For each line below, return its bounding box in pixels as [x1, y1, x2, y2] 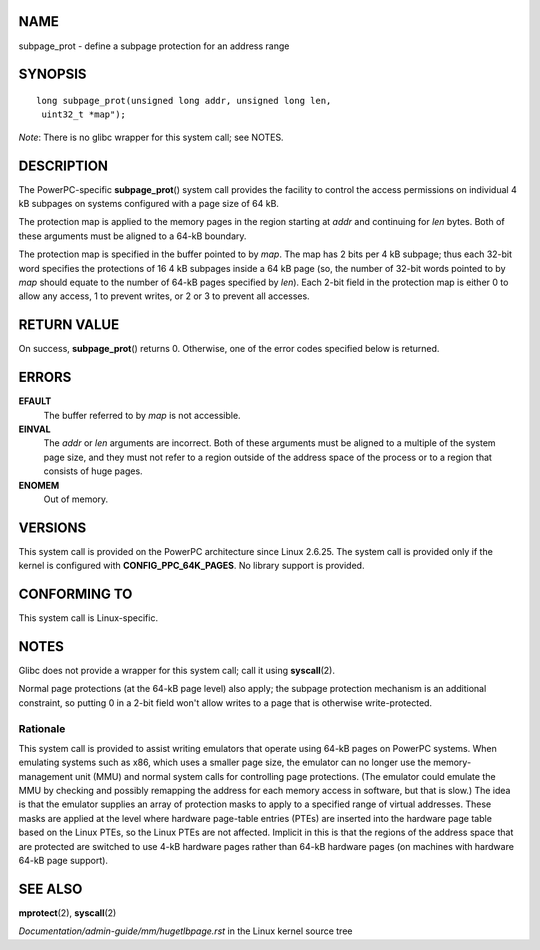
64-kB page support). [18, 855, 109, 867]
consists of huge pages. [43, 465, 144, 477]
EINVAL [18, 423, 51, 435]
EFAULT [18, 395, 52, 407]
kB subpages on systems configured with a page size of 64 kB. [18, 198, 280, 209]
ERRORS [18, 369, 72, 386]
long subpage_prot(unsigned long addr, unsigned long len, [36, 95, 332, 106]
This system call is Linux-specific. [18, 612, 159, 624]
